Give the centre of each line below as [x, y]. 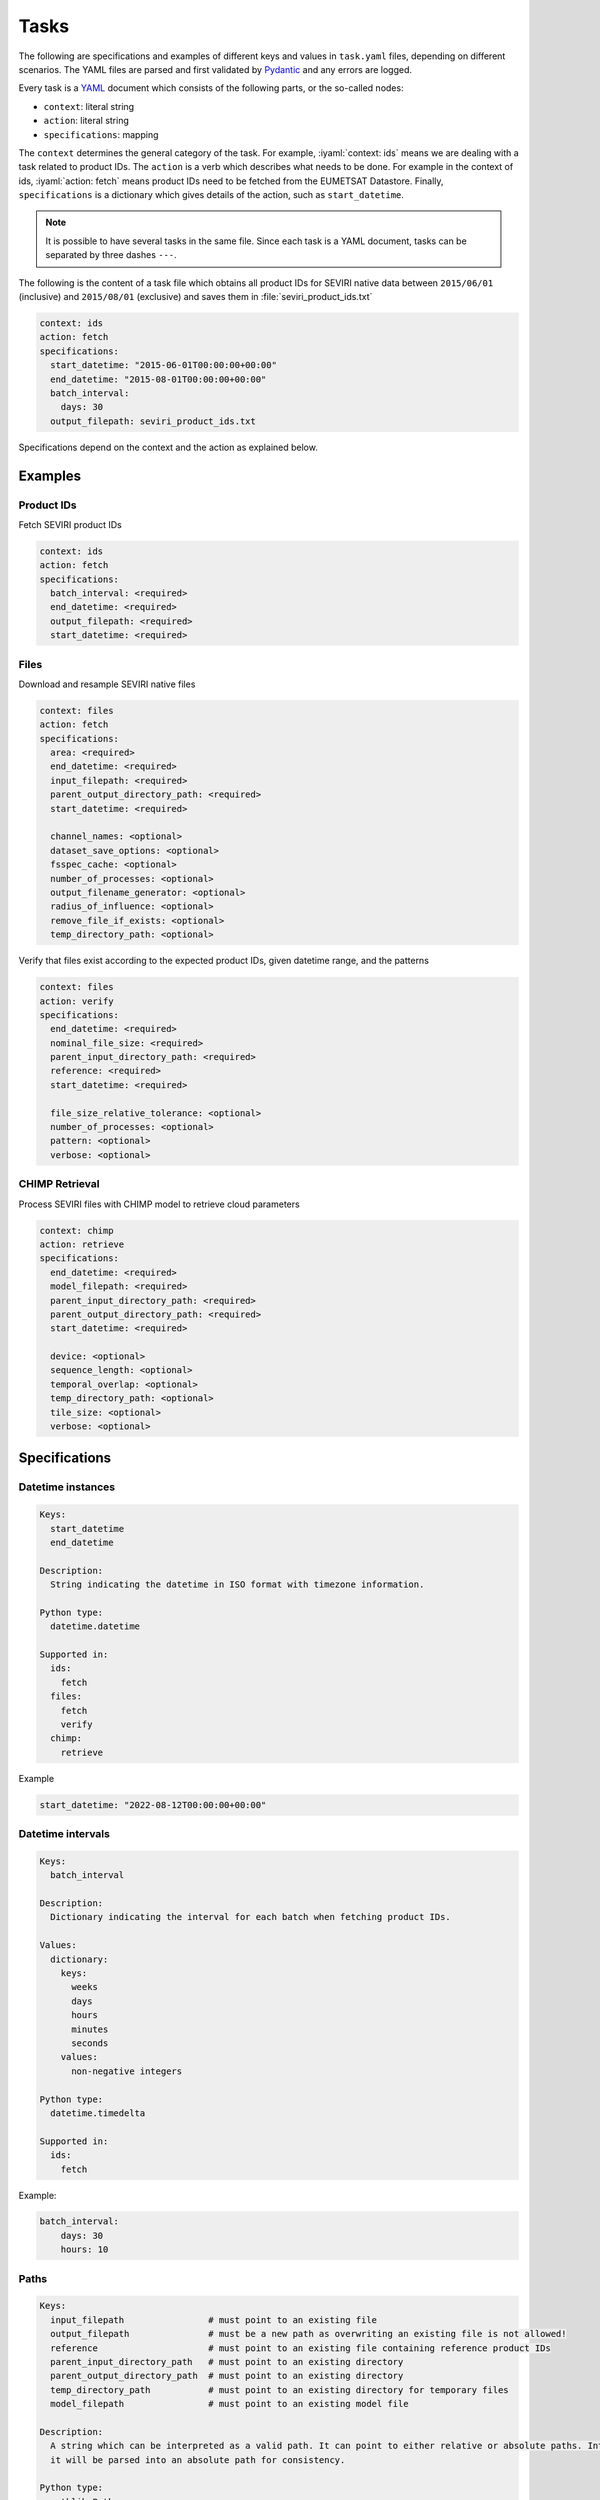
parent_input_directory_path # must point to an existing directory [227, 2361]
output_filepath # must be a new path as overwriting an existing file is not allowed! [308, 2334]
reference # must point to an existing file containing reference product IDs [301, 2348]
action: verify [76, 1001]
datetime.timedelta [98, 2113]
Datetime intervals [64, 1834]
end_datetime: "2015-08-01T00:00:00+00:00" [158, 379]
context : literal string [89, 106]
